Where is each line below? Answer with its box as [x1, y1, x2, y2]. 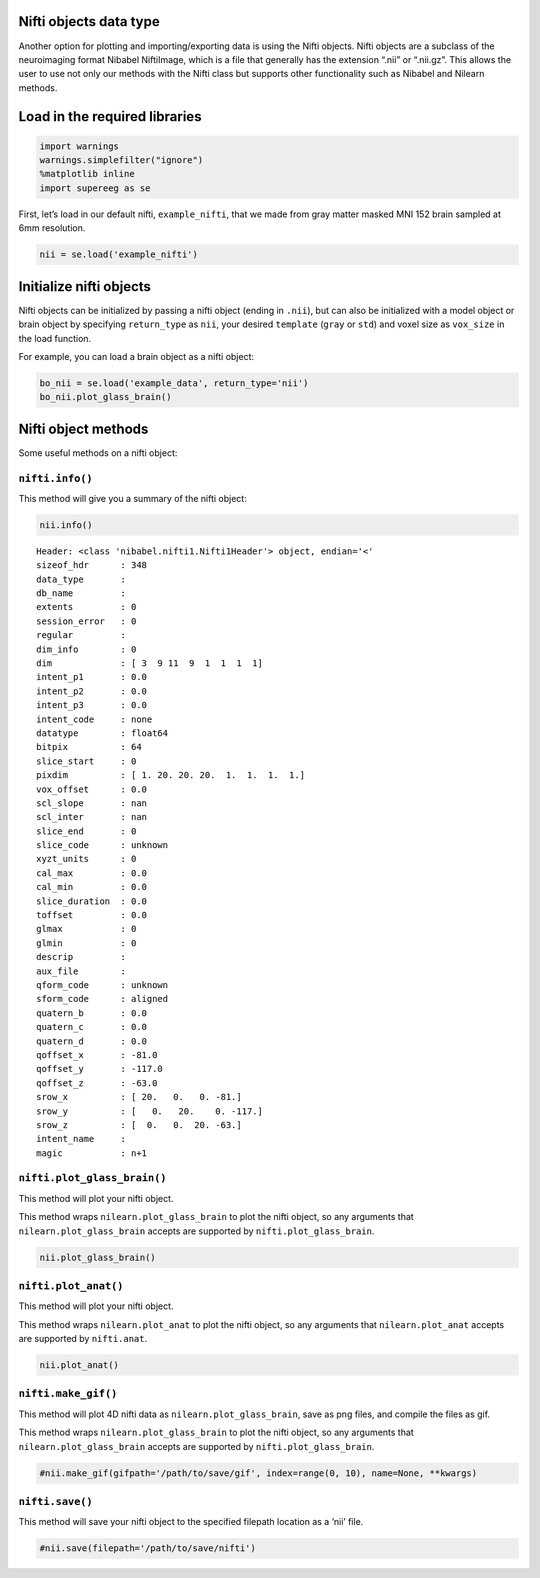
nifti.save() [18, 1495, 94, 1508]
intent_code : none [36, 713, 153, 725]
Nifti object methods [18, 420, 149, 437]
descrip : [36, 951, 127, 963]
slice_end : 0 [36, 825, 137, 837]
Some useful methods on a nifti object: [18, 446, 178, 459]
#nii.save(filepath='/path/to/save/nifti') [39, 1543, 257, 1554]
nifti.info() [18, 471, 94, 485]
